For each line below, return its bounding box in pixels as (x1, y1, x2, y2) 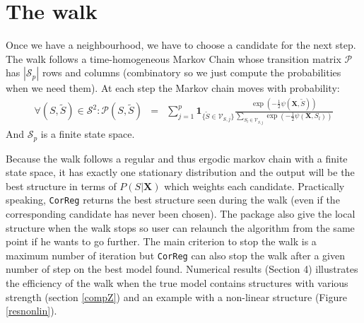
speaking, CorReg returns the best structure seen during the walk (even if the (6, 192, 340, 207)
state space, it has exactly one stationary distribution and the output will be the (6, 165, 355, 180)
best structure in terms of (6, 178, 117, 193)
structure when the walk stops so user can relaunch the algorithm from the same (6, 220, 355, 235)
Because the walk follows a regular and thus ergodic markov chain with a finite (6, 151, 348, 165)
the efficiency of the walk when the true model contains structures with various (6, 275, 348, 290)
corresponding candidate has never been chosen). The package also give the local (6, 206, 356, 221)
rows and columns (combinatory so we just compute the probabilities (42, 65, 341, 80)
